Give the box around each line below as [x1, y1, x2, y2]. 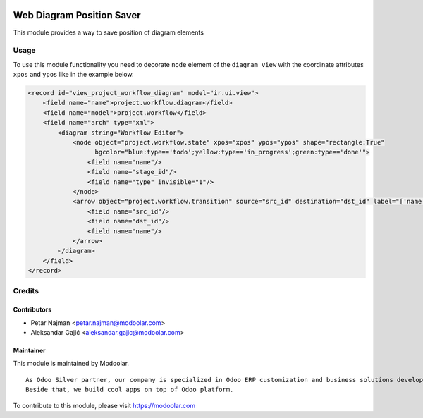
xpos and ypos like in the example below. [13, 70, 134, 79]
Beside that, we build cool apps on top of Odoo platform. [25, 386, 234, 394]
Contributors [13, 305, 52, 314]
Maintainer [13, 346, 46, 355]
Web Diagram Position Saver [13, 9, 141, 21]
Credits [13, 286, 39, 296]
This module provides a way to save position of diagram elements [13, 28, 204, 37]
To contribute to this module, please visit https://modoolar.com [13, 401, 196, 410]
